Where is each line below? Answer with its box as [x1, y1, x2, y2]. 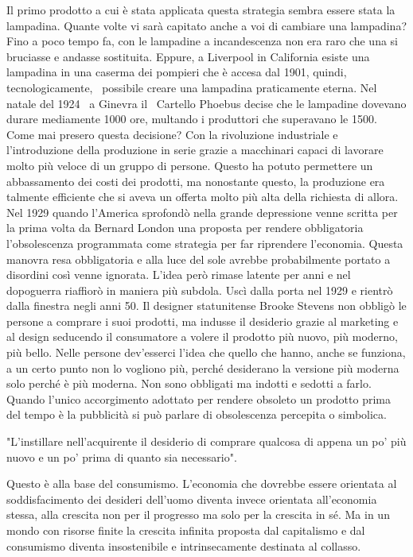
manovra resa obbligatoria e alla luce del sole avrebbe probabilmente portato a [6, 250, 391, 267]
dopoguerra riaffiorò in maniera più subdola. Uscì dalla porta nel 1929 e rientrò [6, 281, 393, 298]
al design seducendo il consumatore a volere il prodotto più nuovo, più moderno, [6, 328, 398, 345]
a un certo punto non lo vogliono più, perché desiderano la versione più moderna [6, 359, 399, 376]
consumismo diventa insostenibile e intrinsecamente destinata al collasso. [6, 537, 361, 554]
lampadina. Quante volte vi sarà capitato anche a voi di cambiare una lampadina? [6, 17, 407, 33]
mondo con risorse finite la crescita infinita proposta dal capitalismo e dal [6, 522, 365, 538]
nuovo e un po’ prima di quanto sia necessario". [6, 448, 237, 465]
